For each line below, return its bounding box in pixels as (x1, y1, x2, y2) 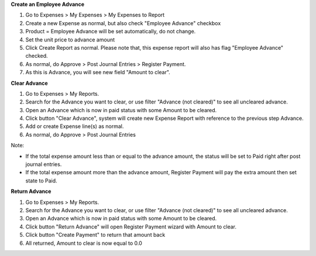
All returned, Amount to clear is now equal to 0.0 (25, 240, 143, 247)
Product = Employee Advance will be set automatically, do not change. (25, 28, 196, 35)
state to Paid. (25, 177, 58, 184)
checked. (25, 53, 48, 60)
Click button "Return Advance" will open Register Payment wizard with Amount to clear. (25, 223, 237, 230)
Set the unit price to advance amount (25, 36, 115, 43)
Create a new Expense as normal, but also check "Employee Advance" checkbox (25, 19, 221, 26)
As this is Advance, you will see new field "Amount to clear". (25, 69, 171, 76)
